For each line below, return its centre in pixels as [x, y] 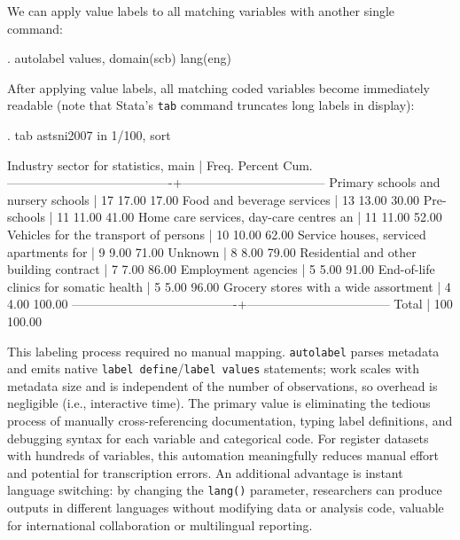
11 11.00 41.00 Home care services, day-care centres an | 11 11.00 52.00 [249, 217]
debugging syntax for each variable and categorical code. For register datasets [218, 438]
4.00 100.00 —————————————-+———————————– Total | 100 [230, 304]
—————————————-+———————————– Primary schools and [224, 182]
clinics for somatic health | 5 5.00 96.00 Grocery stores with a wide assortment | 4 [229, 286]
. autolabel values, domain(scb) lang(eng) [119, 58]
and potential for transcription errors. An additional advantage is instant [205, 472]
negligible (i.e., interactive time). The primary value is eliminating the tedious [219, 403]
